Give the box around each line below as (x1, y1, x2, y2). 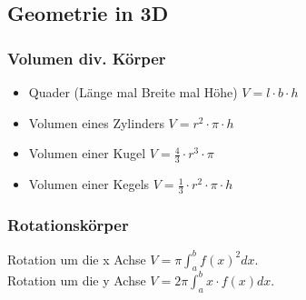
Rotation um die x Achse (7, 249, 146, 268)
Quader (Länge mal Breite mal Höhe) (28, 83, 238, 101)
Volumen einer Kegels (28, 175, 150, 194)
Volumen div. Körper (7, 46, 166, 69)
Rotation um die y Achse (7, 270, 146, 289)
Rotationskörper (7, 213, 129, 235)
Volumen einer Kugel (28, 144, 146, 163)
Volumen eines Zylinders (28, 113, 164, 132)
